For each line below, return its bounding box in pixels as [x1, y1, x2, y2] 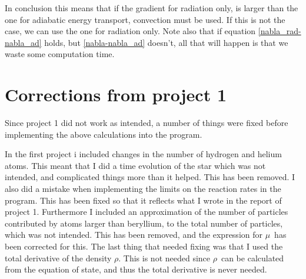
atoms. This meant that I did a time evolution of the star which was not [5, 159, 266, 171]
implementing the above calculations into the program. [5, 128, 202, 140]
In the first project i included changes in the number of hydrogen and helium [5, 148, 282, 160]
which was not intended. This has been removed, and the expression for [5, 228, 262, 241]
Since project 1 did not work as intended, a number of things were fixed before [5, 117, 288, 129]
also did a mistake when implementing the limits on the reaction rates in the [5, 182, 281, 195]
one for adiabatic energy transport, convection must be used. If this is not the [5, 13, 285, 25]
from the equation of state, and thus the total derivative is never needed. [5, 263, 267, 275]
